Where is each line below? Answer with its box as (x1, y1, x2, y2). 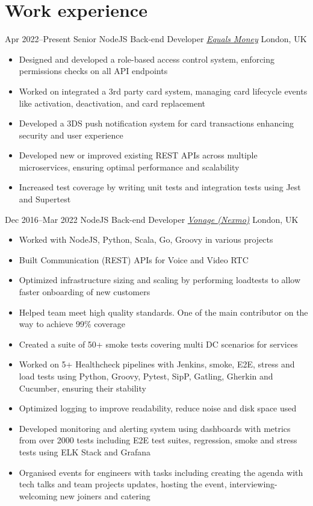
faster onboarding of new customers (19, 286, 150, 298)
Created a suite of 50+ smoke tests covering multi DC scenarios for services (19, 337, 298, 350)
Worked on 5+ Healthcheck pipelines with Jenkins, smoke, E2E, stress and (19, 358, 295, 370)
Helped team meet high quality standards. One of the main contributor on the (19, 305, 308, 318)
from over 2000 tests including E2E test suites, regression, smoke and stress (19, 434, 297, 446)
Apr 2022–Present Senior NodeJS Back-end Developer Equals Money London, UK (5, 33, 307, 45)
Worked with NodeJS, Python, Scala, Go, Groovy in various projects (19, 233, 273, 246)
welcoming (19, 489, 58, 502)
